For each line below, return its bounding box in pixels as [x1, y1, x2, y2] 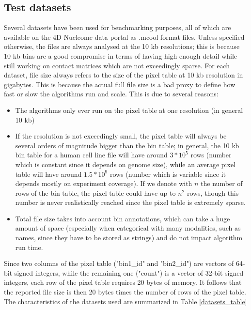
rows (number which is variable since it [110, 169, 226, 179]
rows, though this [187, 187, 239, 198]
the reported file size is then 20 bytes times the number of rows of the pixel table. [4, 287, 246, 297]
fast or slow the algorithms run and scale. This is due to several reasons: [4, 89, 219, 99]
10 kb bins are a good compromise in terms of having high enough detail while [4, 50, 237, 61]
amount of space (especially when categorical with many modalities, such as [15, 223, 241, 233]
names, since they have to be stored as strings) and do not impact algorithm [15, 232, 243, 243]
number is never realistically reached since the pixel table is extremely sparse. [15, 197, 246, 207]
